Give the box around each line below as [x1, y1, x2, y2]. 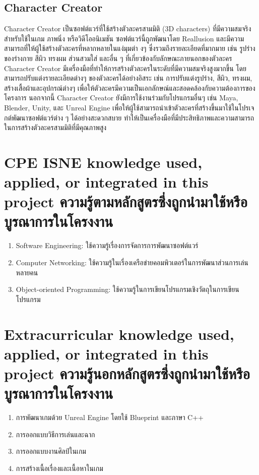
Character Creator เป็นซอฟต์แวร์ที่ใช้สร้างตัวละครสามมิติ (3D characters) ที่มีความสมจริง [4, 23, 251, 34]
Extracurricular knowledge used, [4, 323, 234, 344]
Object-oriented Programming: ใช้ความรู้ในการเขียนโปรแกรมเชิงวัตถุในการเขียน [16, 284, 239, 294]
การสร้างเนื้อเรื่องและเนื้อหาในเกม [16, 462, 103, 473]
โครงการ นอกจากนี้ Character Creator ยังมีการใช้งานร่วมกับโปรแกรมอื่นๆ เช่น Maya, [4, 92, 238, 103]
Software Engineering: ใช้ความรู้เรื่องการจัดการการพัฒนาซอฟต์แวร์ [16, 240, 199, 251]
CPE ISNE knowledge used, [4, 151, 203, 172]
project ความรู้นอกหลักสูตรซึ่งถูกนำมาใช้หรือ [4, 363, 250, 383]
